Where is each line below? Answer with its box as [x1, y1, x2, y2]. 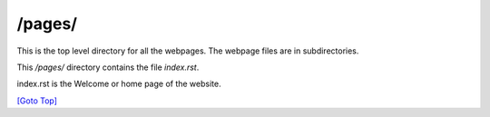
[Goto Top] [16, 95, 58, 106]
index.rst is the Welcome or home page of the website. [16, 78, 221, 90]
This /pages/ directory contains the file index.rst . [16, 62, 200, 73]
